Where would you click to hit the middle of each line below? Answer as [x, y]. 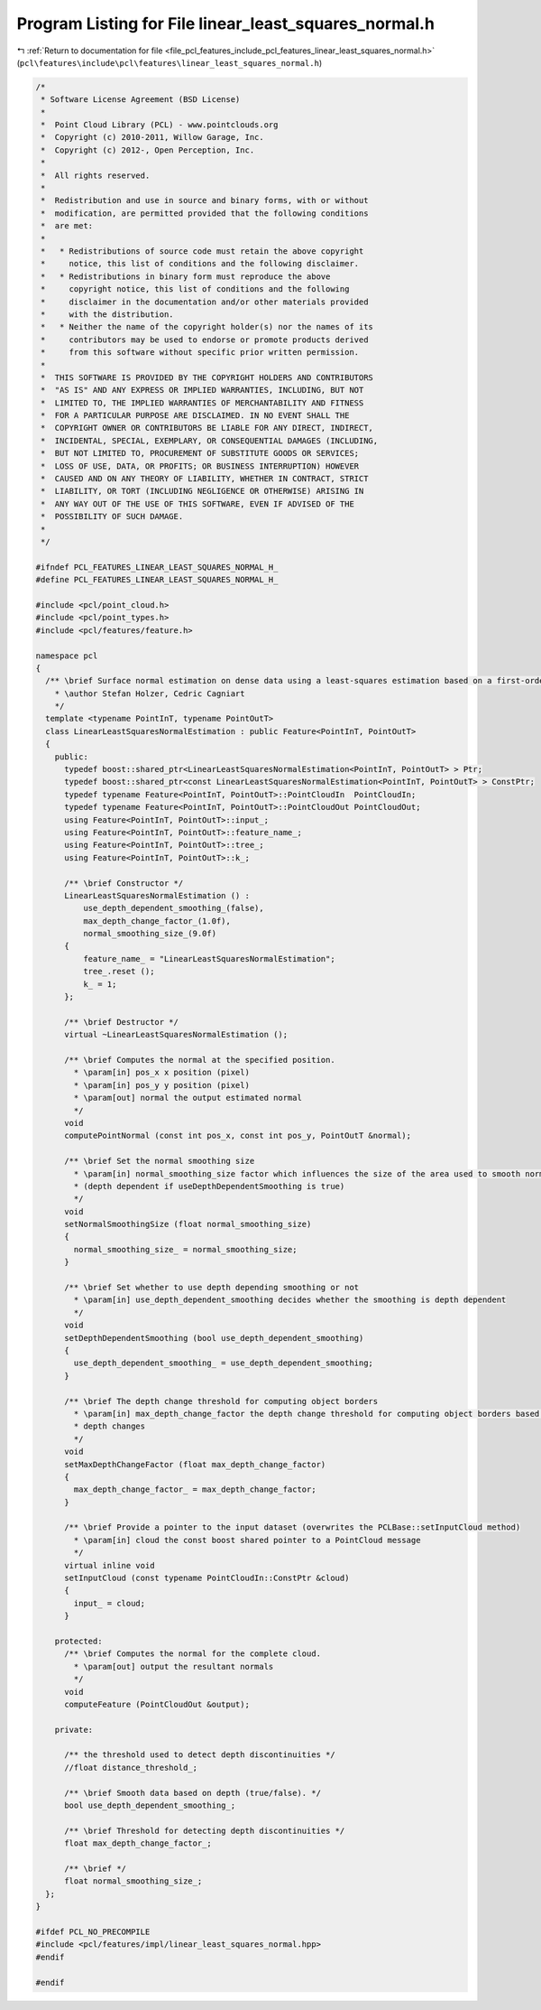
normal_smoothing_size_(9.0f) [149, 934]
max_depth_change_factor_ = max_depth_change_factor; [195, 1489]
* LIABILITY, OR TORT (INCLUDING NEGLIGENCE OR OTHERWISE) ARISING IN [202, 491]
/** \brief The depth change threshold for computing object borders [221, 1401]
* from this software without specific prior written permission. [200, 353]
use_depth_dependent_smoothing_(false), [174, 908]
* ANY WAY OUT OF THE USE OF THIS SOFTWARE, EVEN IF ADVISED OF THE [198, 504]
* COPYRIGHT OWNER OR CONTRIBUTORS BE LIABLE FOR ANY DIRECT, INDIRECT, [207, 428]
